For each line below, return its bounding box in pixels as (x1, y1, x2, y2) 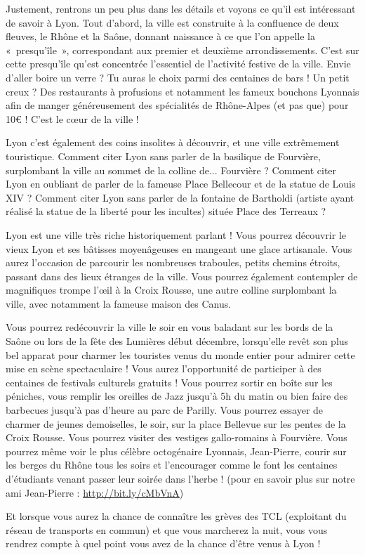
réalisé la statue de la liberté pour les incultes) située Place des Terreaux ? (6, 204, 326, 218)
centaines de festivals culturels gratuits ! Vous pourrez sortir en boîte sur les (6, 374, 333, 389)
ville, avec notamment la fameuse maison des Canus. (6, 296, 232, 311)
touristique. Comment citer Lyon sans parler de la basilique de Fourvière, (6, 148, 321, 163)
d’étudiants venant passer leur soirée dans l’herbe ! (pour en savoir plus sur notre (6, 471, 355, 485)
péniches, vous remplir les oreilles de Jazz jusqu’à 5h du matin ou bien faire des (6, 388, 348, 403)
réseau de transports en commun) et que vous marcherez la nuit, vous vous (6, 522, 328, 537)
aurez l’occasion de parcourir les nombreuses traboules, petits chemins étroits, (6, 255, 340, 270)
